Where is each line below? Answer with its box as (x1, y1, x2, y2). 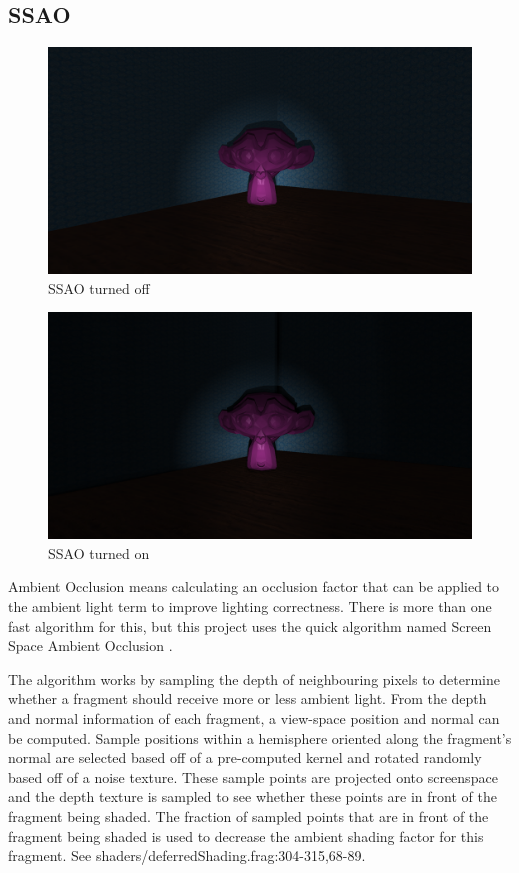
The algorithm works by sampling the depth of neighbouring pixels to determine (8, 668, 500, 689)
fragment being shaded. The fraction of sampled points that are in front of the (8, 805, 489, 826)
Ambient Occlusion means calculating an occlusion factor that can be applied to (8, 576, 500, 597)
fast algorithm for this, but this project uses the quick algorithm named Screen (8, 615, 492, 636)
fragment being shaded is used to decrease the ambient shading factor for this (8, 825, 484, 846)
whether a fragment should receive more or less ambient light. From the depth (8, 688, 487, 709)
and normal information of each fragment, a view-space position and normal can (8, 707, 500, 728)
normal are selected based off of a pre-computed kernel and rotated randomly (8, 747, 482, 768)
